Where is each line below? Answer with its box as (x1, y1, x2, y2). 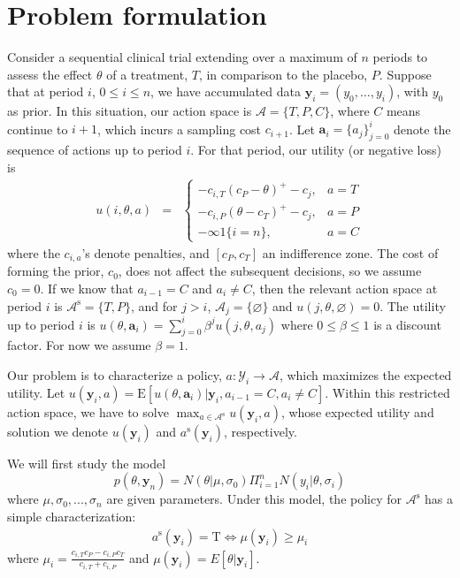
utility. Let (7, 383, 65, 401)
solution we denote (7, 422, 109, 440)
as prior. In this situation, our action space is (7, 102, 252, 120)
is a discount (373, 315, 441, 333)
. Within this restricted (325, 383, 450, 401)
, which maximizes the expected (279, 365, 452, 384)
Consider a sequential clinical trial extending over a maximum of (7, 48, 357, 66)
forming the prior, (7, 262, 104, 280)
